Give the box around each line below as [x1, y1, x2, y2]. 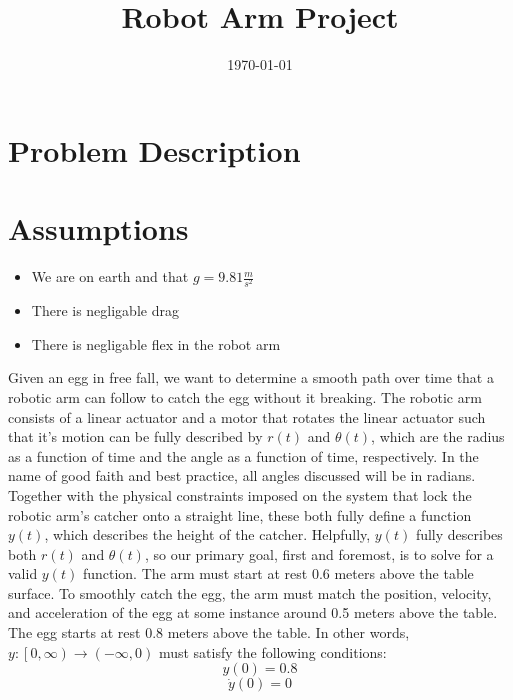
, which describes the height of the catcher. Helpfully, [44, 524, 371, 545]
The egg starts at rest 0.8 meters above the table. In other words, [8, 622, 410, 643]
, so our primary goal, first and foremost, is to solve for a [144, 543, 494, 564]
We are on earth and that [31, 266, 189, 287]
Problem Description [8, 129, 301, 170]
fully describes [415, 524, 503, 545]
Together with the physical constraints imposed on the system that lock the [8, 484, 472, 505]
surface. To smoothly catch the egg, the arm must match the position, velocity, [8, 582, 492, 603]
